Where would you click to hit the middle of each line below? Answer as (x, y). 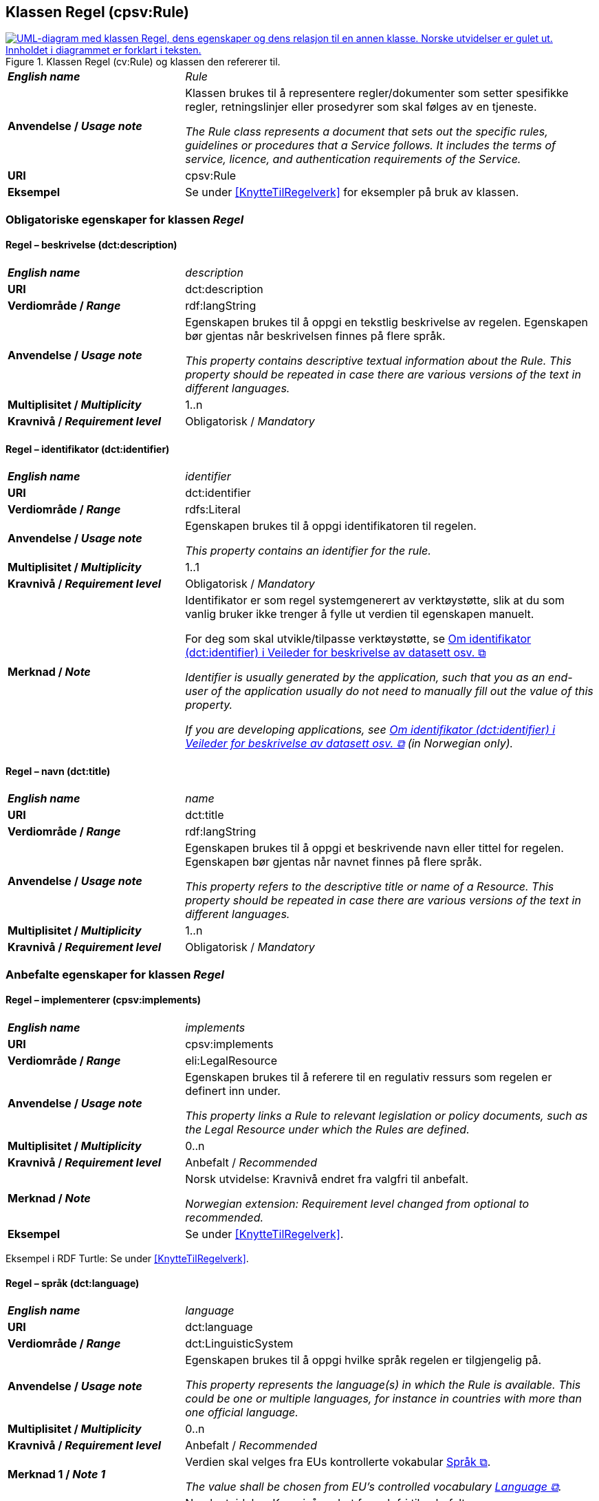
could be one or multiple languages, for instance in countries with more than (383, 1399)
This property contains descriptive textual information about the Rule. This (378, 361)
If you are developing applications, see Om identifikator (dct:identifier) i (370, 730)
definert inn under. (233, 1091)
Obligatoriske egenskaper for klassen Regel (125, 219)
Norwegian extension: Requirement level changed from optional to (357, 1204)
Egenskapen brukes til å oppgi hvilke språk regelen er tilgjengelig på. (363, 1360)
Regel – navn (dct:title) (58, 771)
